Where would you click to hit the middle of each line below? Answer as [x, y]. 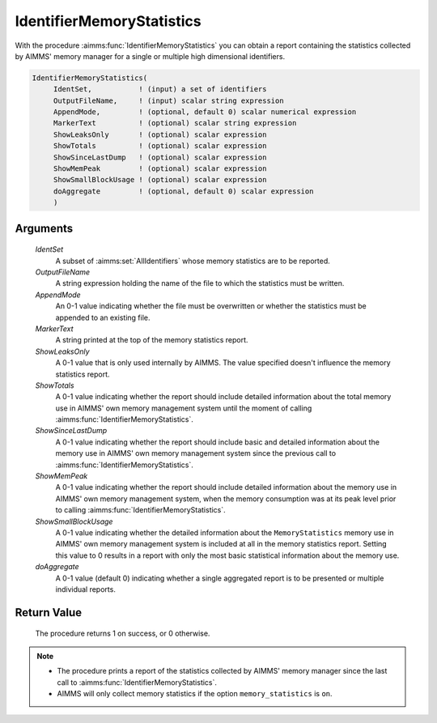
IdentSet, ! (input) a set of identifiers [160, 89]
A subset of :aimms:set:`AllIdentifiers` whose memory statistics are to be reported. [193, 261]
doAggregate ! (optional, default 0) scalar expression [183, 191]
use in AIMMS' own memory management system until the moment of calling [184, 408]
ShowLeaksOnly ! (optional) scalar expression [160, 134]
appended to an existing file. [103, 317]
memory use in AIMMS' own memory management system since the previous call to [195, 453]
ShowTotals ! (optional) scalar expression [160, 146]
